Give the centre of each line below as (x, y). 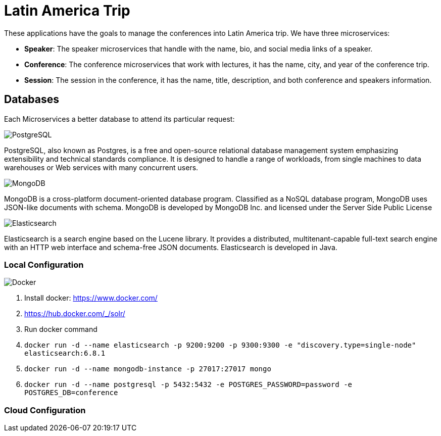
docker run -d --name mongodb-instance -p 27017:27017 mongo (148, 369)
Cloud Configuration (45, 410)
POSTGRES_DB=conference (71, 393)
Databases (32, 100)
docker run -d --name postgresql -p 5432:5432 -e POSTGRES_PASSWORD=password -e (188, 385)
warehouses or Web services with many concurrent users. (101, 167)
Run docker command (61, 329)
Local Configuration (44, 264)
